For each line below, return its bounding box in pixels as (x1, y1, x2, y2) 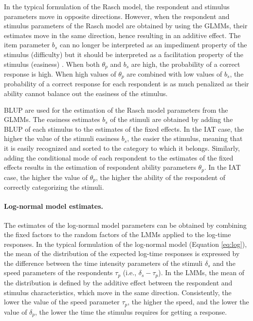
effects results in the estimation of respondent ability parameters (4, 162, 196, 172)
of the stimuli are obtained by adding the (110, 114, 233, 124)
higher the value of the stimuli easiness (4, 133, 120, 143)
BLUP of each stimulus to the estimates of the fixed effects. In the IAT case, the (4, 123, 244, 134)
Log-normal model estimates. (4, 201, 104, 211)
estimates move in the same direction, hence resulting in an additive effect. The (4, 30, 241, 40)
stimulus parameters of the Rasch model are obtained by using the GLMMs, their (4, 20, 248, 31)
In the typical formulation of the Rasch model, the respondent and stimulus (4, 1, 230, 11)
